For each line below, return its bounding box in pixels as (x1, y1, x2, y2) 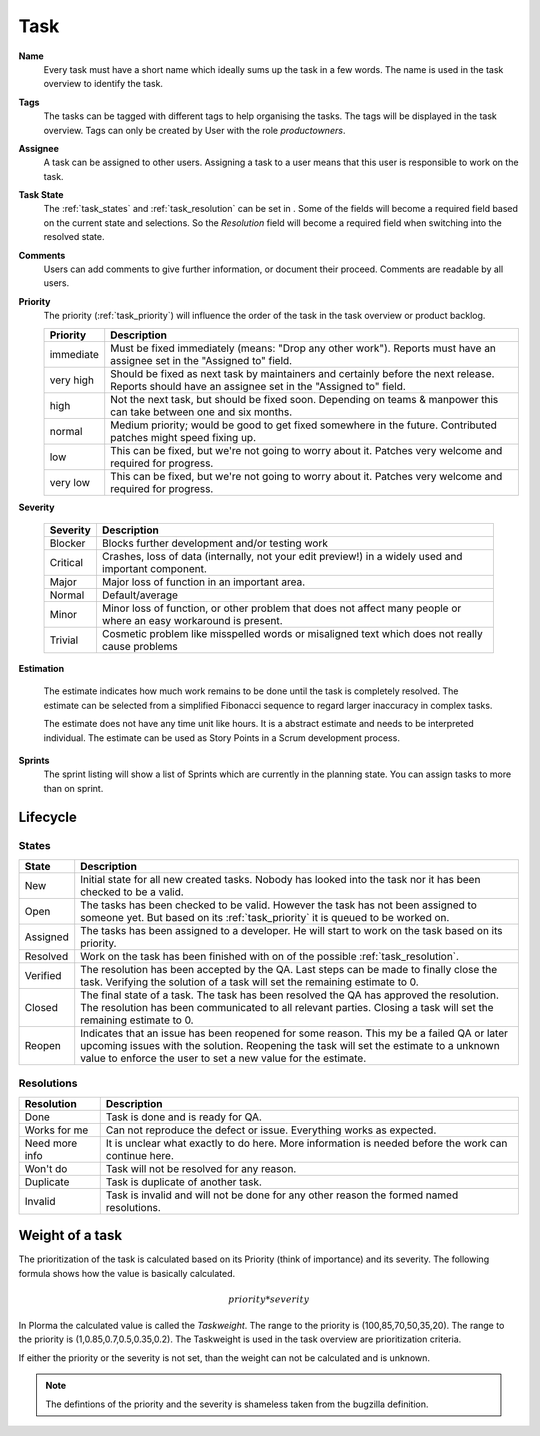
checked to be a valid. (80, 885, 184, 899)
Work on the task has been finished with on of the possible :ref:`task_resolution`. (80, 949, 460, 963)
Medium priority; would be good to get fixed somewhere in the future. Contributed (110, 418, 497, 432)
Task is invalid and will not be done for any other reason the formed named (105, 1188, 459, 1202)
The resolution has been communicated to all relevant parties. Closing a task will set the (80, 1000, 494, 1014)
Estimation (18, 662, 65, 674)
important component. (101, 561, 207, 575)
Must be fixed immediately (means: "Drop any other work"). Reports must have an (110, 341, 497, 355)
